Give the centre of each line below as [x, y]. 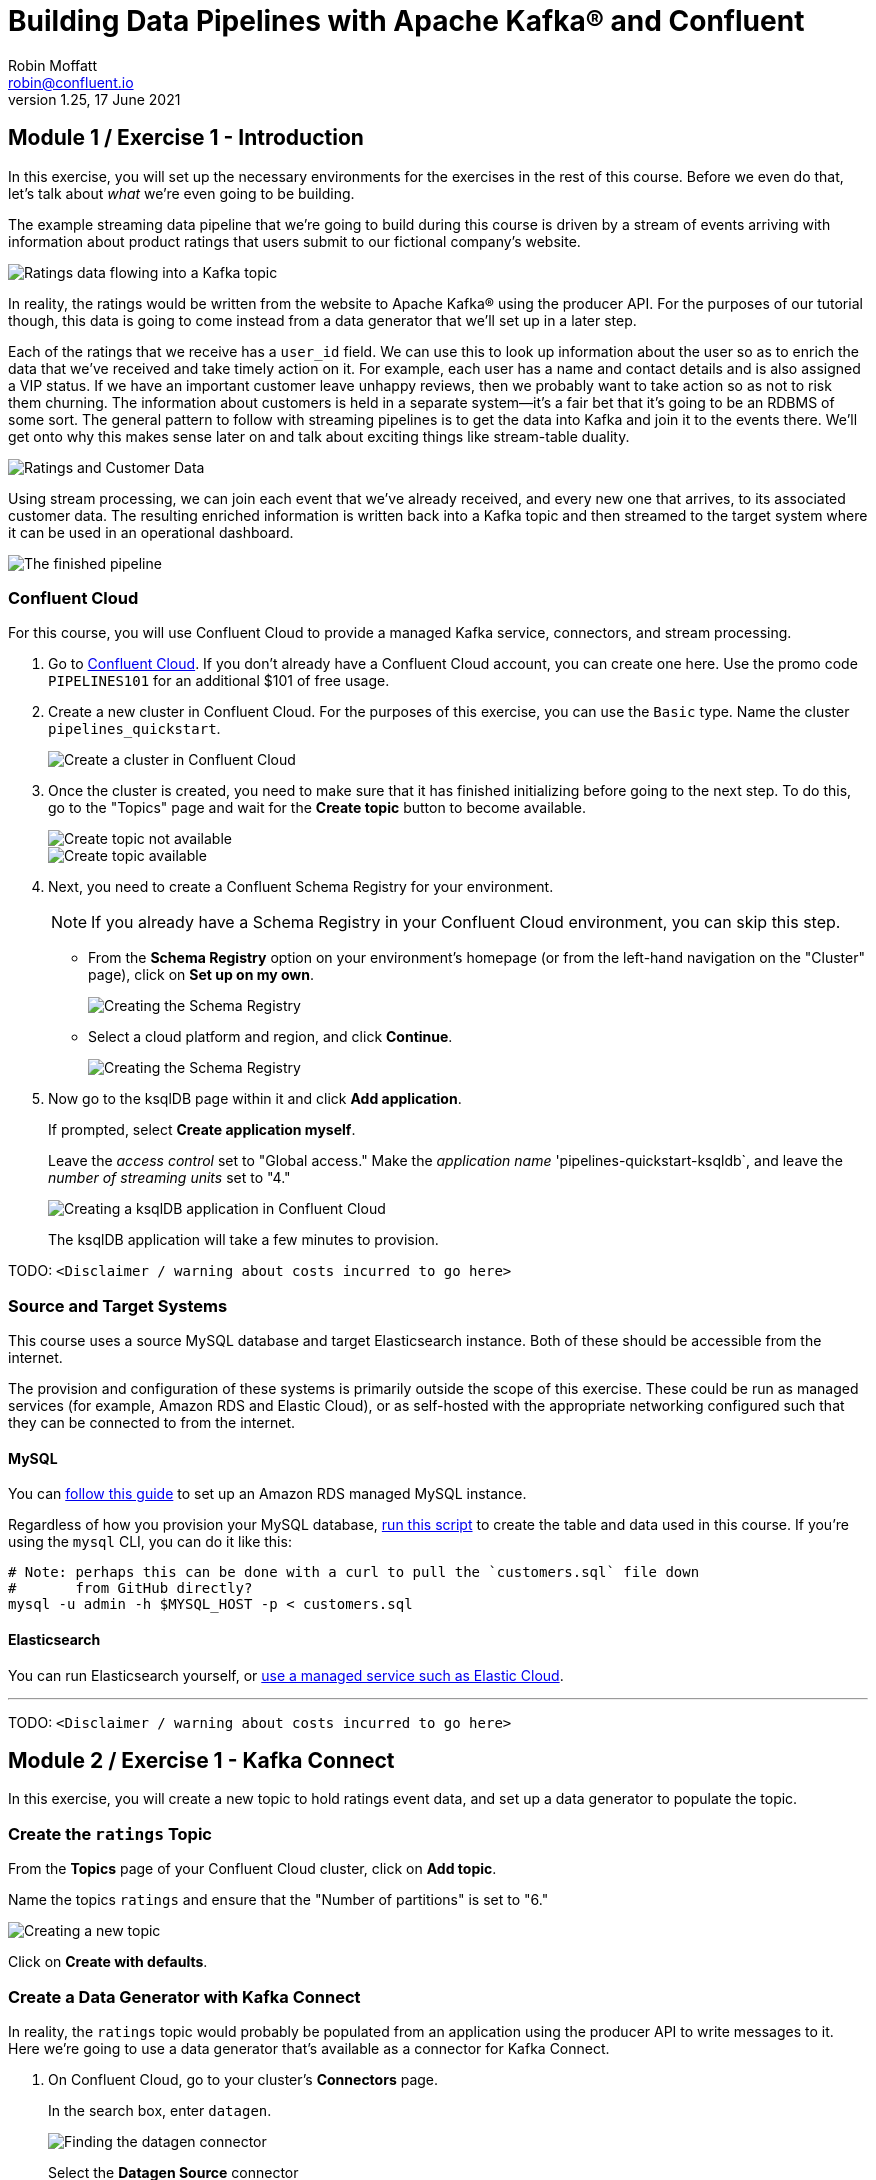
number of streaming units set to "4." [169, 1178]
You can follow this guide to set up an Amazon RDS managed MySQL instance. [267, 1494]
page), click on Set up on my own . [201, 975]
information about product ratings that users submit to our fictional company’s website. [294, 241]
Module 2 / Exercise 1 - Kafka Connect [201, 1760]
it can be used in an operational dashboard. [151, 532]
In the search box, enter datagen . [160, 2110]
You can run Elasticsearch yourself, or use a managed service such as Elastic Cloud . [286, 1675]
